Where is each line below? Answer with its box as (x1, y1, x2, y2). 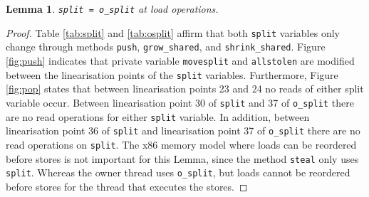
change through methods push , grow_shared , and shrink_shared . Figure (6, 39, 326, 54)
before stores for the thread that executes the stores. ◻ (6, 179, 248, 193)
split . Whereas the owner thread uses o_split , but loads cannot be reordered (6, 165, 350, 180)
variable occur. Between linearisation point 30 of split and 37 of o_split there (6, 95, 354, 110)
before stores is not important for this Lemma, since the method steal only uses (6, 151, 359, 166)
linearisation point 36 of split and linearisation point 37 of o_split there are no (6, 123, 360, 138)
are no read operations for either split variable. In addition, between (6, 109, 310, 124)
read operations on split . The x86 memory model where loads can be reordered (6, 137, 357, 151)
